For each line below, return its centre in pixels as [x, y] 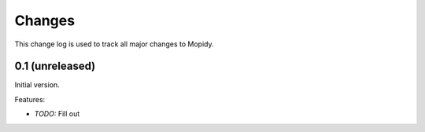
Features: [30, 99]
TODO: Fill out [57, 114]
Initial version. [37, 85]
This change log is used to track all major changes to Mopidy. [114, 44]
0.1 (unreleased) [55, 66]
